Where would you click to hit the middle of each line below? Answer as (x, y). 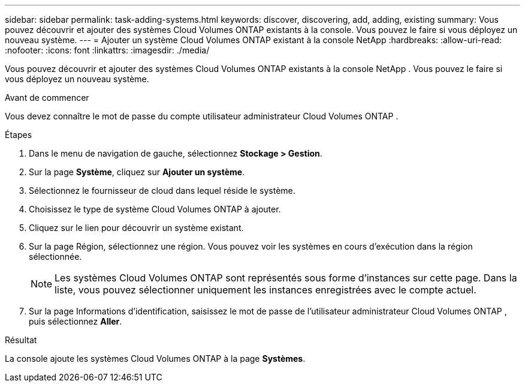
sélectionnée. (55, 256)
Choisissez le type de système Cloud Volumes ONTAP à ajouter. (155, 209)
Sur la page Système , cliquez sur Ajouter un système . (137, 172)
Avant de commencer (47, 97)
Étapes (19, 135)
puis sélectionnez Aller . (76, 321)
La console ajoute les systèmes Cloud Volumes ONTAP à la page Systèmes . (155, 358)
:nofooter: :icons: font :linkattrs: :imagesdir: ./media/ (107, 50)
